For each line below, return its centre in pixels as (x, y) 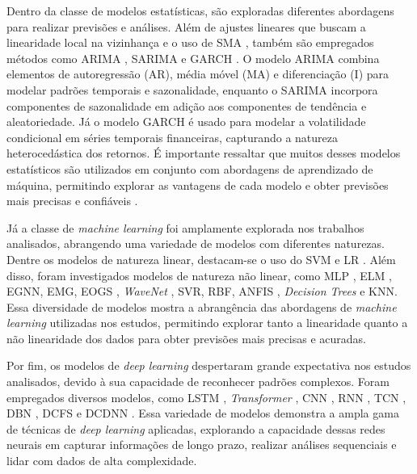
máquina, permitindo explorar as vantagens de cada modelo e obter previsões (198, 185)
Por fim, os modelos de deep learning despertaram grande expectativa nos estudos (209, 365)
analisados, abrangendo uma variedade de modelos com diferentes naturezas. (196, 243)
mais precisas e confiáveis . (72, 201)
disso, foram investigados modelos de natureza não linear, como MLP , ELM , (199, 275)
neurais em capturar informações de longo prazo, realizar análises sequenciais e (202, 445)
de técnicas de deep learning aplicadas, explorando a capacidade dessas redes (196, 428)
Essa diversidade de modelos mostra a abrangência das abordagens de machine (202, 306)
